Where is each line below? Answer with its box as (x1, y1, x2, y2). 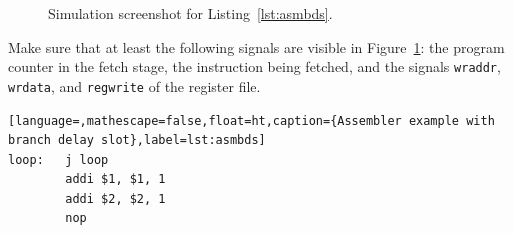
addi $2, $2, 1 (65, 191, 166, 206)
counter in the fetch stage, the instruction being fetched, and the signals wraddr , (8, 56, 501, 77)
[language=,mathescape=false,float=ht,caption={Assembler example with (8, 113, 495, 128)
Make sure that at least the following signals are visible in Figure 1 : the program (8, 36, 505, 57)
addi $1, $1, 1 (65, 172, 166, 187)
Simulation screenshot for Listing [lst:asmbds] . (48, 3, 333, 23)
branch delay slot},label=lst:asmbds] (8, 133, 266, 148)
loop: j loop (8, 152, 109, 167)
